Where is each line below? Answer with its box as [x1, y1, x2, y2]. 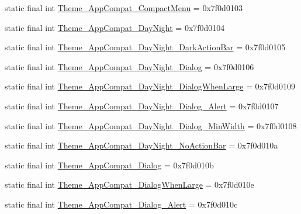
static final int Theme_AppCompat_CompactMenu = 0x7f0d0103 [5, 2, 243, 13]
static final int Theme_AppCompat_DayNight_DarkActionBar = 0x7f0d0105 [5, 41, 286, 53]
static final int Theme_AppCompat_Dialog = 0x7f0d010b [5, 158, 214, 171]
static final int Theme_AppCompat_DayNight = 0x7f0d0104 [5, 21, 225, 33]
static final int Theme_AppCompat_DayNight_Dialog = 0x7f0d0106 [5, 60, 254, 73]
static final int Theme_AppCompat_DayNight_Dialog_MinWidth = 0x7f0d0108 [5, 119, 297, 132]
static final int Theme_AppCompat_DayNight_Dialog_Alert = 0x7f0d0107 [5, 99, 279, 112]
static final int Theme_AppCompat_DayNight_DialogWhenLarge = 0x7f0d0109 [5, 80, 295, 92]
